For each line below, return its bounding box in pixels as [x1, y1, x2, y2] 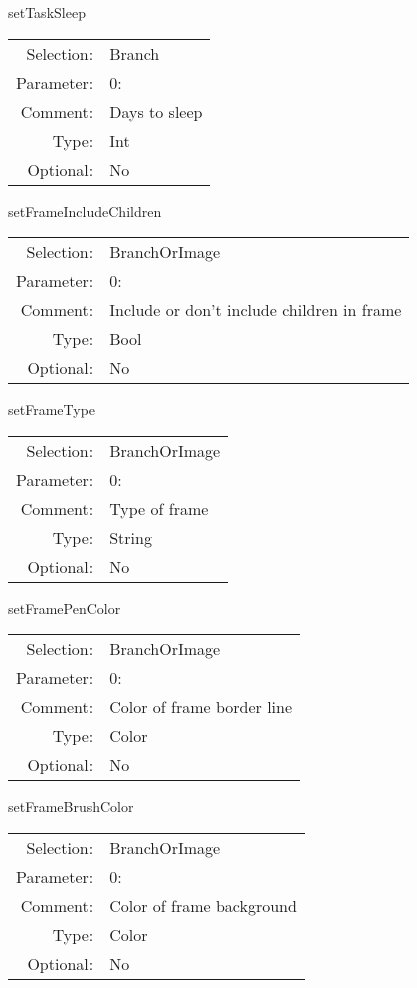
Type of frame [109, 496, 209, 520]
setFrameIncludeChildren [8, 200, 162, 221]
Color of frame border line [109, 695, 293, 719]
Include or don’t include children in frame [109, 298, 402, 322]
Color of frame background [109, 893, 297, 917]
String [109, 525, 152, 549]
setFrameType [8, 399, 96, 420]
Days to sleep [109, 99, 203, 123]
